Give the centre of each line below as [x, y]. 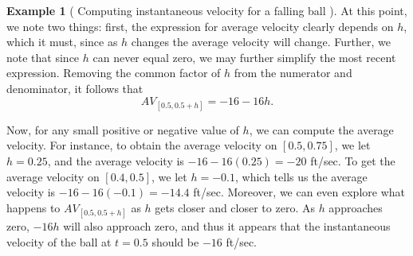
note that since [43, 57]
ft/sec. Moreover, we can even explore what [299, 192]
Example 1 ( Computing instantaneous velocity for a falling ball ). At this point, [207, 10]
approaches [356, 207]
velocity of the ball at [59, 241]
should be [175, 241]
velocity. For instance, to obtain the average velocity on [142, 145]
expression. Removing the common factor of [114, 73]
